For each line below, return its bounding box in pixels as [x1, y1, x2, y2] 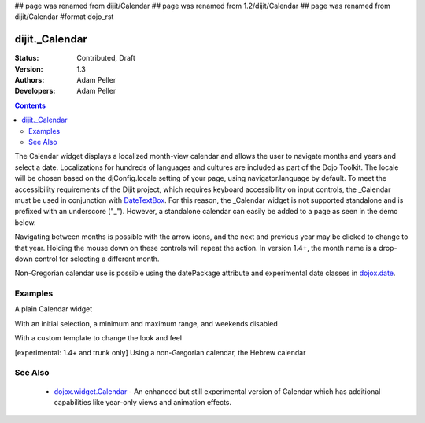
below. [14, 217, 36, 227]
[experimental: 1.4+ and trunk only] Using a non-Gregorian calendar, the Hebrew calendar [14, 348, 306, 357]
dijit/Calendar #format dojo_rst [14, 12, 114, 21]
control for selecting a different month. [34, 254, 160, 263]
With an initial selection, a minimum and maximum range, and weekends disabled [14, 318, 279, 328]
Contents [14, 101, 46, 110]
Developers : [14, 86, 56, 96]
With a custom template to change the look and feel [14, 333, 183, 343]
